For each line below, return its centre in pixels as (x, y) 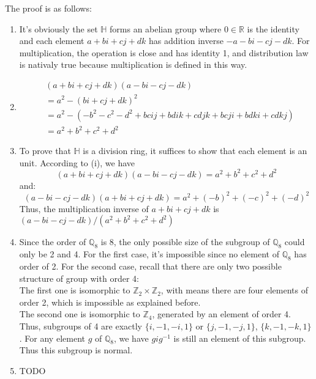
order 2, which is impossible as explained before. (110, 302)
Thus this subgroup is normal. (76, 350)
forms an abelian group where (166, 28)
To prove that (45, 151)
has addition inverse (186, 41)
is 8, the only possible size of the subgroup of (185, 242)
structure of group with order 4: (79, 278)
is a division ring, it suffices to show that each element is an (195, 151)
